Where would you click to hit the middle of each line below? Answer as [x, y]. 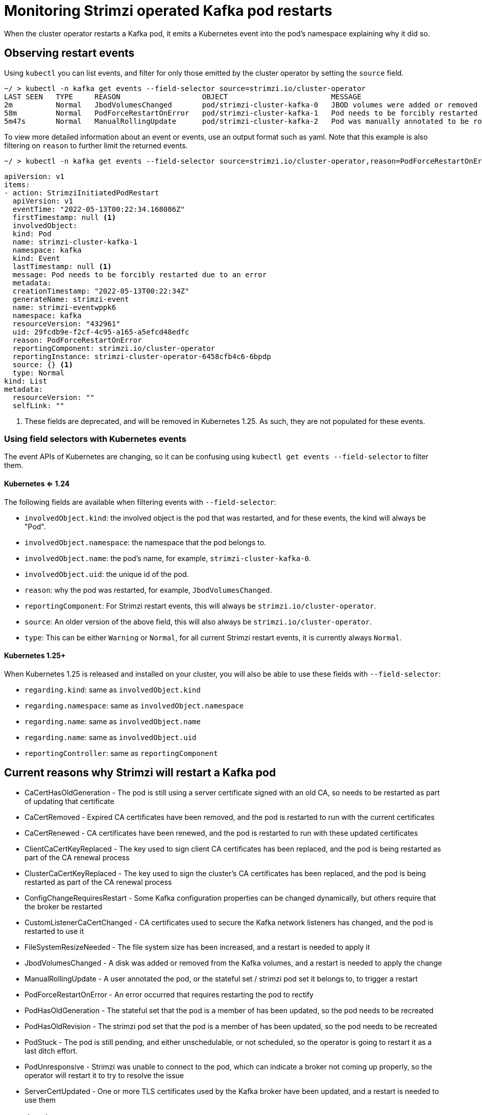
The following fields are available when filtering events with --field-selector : [140, 502]
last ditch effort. [51, 1051]
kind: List [26, 381]
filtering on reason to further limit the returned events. [96, 145]
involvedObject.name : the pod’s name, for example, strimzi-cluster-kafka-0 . [168, 558]
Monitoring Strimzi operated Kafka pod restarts [168, 11]
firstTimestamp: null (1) [64, 217]
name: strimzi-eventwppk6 [64, 307]
